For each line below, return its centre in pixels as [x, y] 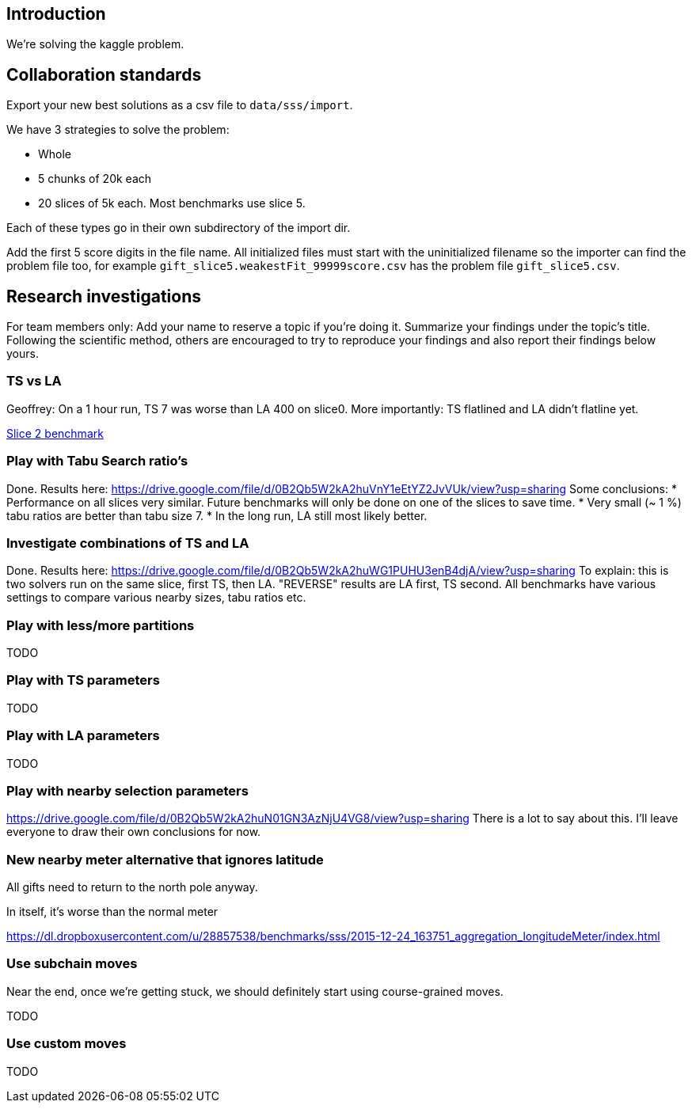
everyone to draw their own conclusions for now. [134, 832]
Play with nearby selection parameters [127, 790]
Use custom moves [67, 1044]
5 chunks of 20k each [95, 179]
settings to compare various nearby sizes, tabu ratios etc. [156, 598]
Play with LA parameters [83, 736]
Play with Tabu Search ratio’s [97, 461]
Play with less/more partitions [101, 625]
